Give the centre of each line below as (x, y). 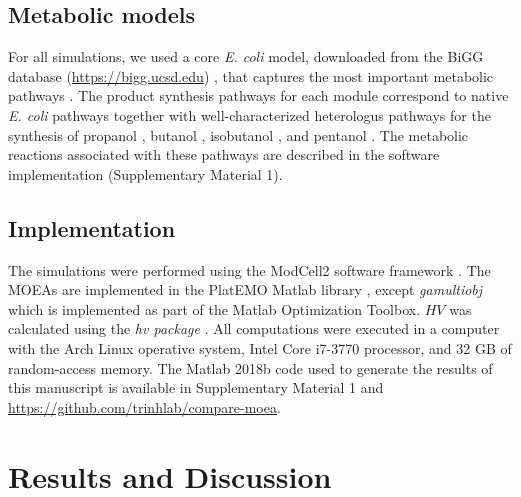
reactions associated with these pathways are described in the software (224, 154)
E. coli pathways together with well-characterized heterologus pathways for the (249, 114)
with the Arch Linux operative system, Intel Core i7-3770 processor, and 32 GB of (260, 347)
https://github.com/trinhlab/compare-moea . (144, 406)
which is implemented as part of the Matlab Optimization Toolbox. (214, 308)
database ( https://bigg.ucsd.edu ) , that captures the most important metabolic (251, 75)
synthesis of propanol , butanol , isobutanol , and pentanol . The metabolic (238, 134)
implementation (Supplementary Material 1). (145, 173)
